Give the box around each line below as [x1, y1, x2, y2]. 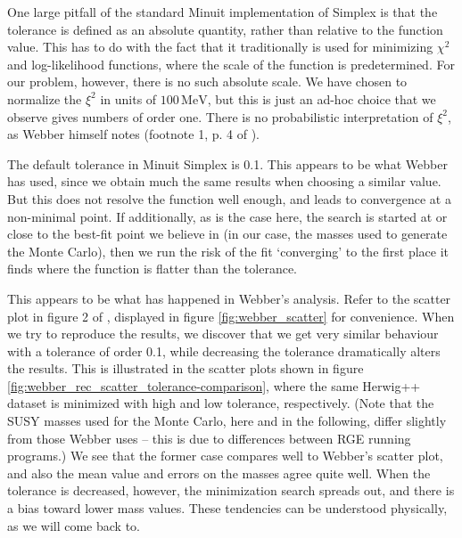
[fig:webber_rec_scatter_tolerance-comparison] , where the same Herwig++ [7, 376, 421, 395]
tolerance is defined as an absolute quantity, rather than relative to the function [7, 20, 443, 38]
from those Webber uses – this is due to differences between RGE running [7, 428, 411, 447]
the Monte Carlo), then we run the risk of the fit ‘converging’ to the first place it [7, 241, 450, 260]
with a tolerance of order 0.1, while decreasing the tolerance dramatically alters [7, 341, 441, 360]
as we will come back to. [7, 516, 140, 534]
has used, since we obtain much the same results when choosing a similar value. [7, 172, 441, 191]
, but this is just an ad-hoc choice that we [207, 89, 436, 108]
